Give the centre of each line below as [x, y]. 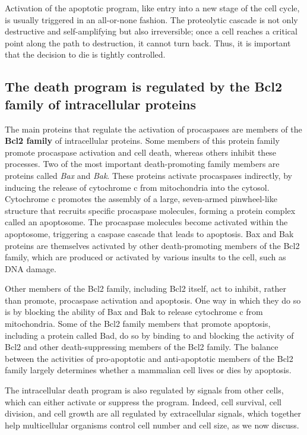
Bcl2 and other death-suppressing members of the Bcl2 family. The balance [142, 347]
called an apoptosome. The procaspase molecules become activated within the [146, 222]
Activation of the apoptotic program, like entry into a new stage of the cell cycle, [152, 8]
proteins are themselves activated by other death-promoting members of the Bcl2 [152, 245]
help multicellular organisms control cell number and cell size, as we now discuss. [152, 425]
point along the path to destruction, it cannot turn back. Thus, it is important [148, 42]
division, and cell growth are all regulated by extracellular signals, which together [153, 413]
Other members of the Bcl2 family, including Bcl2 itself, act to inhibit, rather [145, 289]
